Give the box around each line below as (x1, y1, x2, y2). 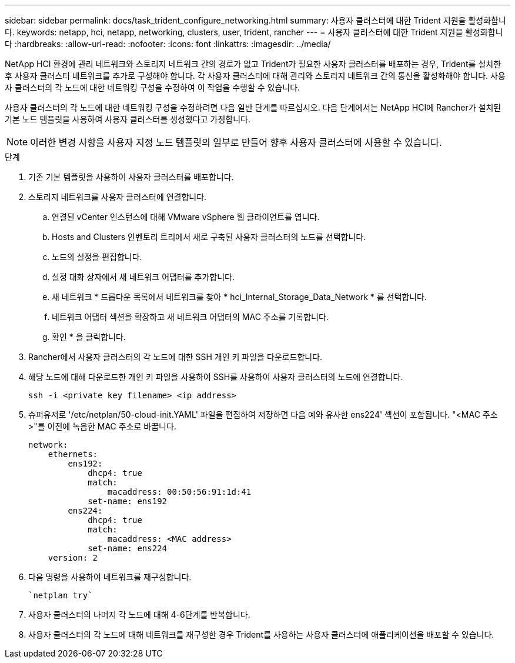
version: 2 (48, 553, 98, 562)
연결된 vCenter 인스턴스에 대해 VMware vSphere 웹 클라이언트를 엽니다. (52, 212, 320, 222)
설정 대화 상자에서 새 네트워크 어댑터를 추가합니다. (52, 272, 235, 282)
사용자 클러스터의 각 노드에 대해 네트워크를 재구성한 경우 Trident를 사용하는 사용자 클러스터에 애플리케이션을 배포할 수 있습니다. (28, 629, 494, 639)
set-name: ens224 (88, 544, 168, 553)
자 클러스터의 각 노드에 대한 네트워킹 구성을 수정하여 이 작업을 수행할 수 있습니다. (5, 82, 300, 92)
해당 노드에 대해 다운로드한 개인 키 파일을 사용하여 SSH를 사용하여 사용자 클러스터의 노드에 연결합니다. (28, 372, 403, 382)
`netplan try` (28, 591, 93, 600)
